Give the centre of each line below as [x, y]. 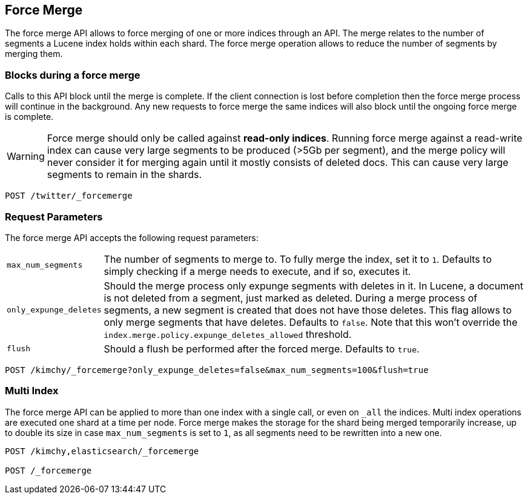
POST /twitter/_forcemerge [69, 196]
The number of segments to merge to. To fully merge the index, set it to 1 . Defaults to [298, 259]
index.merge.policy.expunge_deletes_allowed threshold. [228, 334]
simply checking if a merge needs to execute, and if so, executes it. [257, 271]
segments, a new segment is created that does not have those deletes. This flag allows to [308, 310]
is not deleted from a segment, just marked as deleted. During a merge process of [291, 298]
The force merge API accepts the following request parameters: [132, 237]
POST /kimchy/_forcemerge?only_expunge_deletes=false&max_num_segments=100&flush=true [217, 370]
